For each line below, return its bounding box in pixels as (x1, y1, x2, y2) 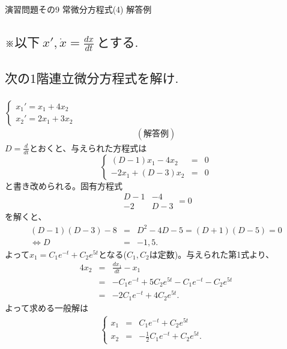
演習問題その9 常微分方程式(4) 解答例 (5, 3, 152, 15)
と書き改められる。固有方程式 (5, 179, 122, 192)
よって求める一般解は (5, 301, 88, 314)
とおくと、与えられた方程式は (29, 141, 147, 154)
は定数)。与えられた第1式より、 (149, 247, 274, 260)
